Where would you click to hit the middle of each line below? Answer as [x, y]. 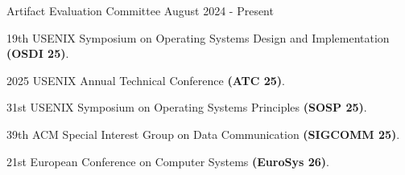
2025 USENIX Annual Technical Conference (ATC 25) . [146, 80]
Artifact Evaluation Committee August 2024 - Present [140, 10]
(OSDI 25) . [38, 53]
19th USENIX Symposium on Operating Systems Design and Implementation [198, 37]
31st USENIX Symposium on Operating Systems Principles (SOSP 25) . [187, 107]
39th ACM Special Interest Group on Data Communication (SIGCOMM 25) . [203, 134]
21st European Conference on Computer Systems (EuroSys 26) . [168, 161]
